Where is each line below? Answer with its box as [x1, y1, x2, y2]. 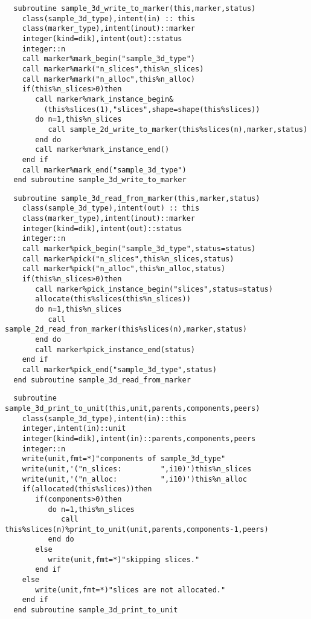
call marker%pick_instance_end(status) [35, 345, 195, 354]
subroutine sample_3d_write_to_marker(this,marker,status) [13, 4, 256, 13]
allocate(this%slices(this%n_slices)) [35, 295, 191, 304]
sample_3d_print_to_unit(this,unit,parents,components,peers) [5, 404, 260, 413]
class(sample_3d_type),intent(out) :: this [22, 204, 200, 213]
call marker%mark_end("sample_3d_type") [22, 165, 187, 174]
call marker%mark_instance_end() [35, 145, 170, 154]
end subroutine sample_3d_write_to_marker [13, 175, 187, 185]
